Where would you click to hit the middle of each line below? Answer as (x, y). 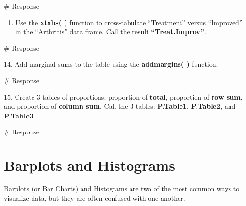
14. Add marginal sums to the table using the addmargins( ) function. (111, 64)
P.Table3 (19, 115)
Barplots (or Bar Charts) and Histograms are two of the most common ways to (122, 188)
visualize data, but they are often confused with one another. (95, 198)
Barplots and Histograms (90, 165)
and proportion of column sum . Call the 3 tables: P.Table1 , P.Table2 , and (120, 106)
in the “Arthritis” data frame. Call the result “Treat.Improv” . (111, 32)
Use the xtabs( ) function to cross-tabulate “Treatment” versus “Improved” (129, 22)
